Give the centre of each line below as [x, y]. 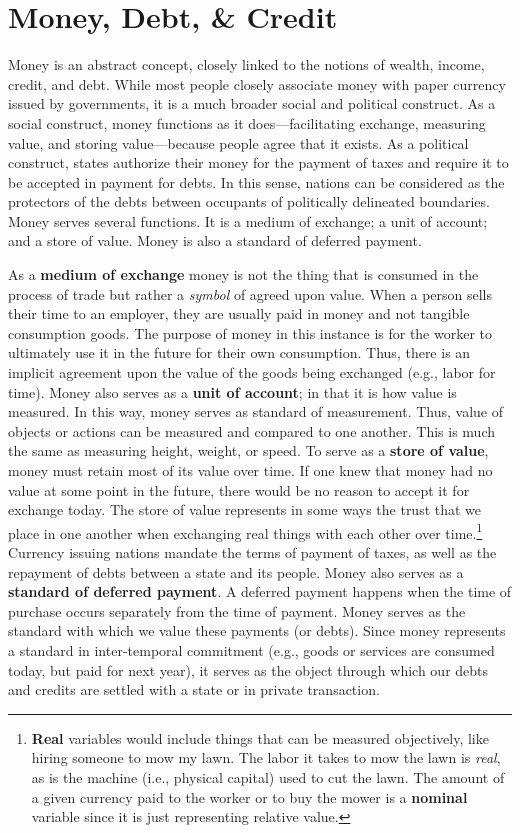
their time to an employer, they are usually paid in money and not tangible [239, 313]
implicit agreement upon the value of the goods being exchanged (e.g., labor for [252, 372]
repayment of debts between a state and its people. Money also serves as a [236, 571]
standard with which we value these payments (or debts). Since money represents [257, 630]
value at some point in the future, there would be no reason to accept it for [239, 489]
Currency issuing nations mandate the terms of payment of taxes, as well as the [252, 552]
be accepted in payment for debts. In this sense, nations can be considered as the [256, 181]
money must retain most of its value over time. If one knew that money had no [250, 470]
